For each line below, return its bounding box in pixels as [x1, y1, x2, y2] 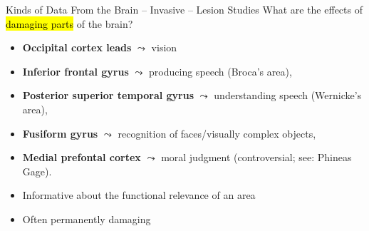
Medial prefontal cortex [22, 150, 141, 165]
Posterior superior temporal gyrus [22, 88, 194, 103]
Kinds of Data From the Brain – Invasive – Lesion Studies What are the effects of [6, 2, 363, 16]
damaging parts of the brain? [6, 16, 133, 31]
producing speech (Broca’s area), [149, 63, 292, 78]
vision [151, 40, 177, 55]
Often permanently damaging [22, 211, 151, 226]
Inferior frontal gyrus [22, 63, 129, 78]
